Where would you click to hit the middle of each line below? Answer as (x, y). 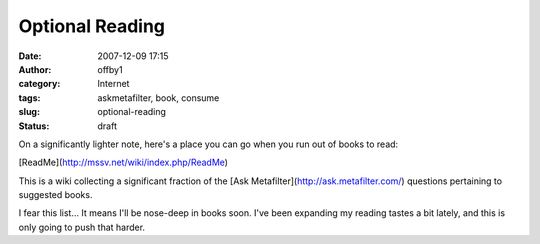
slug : (29, 112)
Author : (35, 69)
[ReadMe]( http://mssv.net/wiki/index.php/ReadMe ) (123, 162)
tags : (29, 97)
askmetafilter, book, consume (158, 97)
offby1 (110, 69)
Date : (30, 56)
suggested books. (55, 195)
